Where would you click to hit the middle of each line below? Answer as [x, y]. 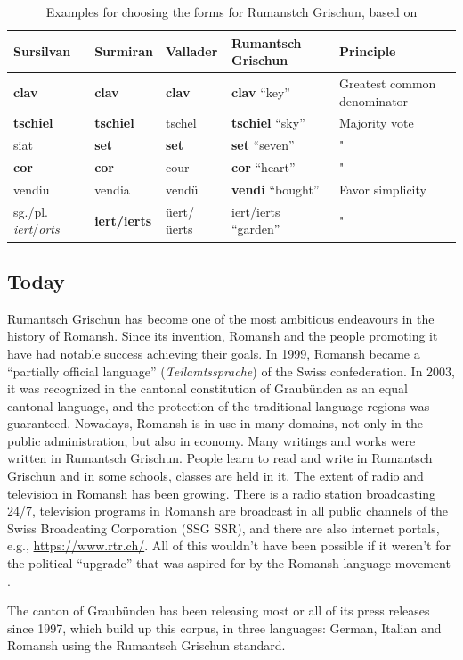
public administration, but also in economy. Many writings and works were [211, 440]
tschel [181, 123]
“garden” [256, 229]
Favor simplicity [383, 189]
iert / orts [37, 229]
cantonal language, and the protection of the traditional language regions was [219, 405]
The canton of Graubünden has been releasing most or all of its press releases [219, 610]
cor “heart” [263, 167]
